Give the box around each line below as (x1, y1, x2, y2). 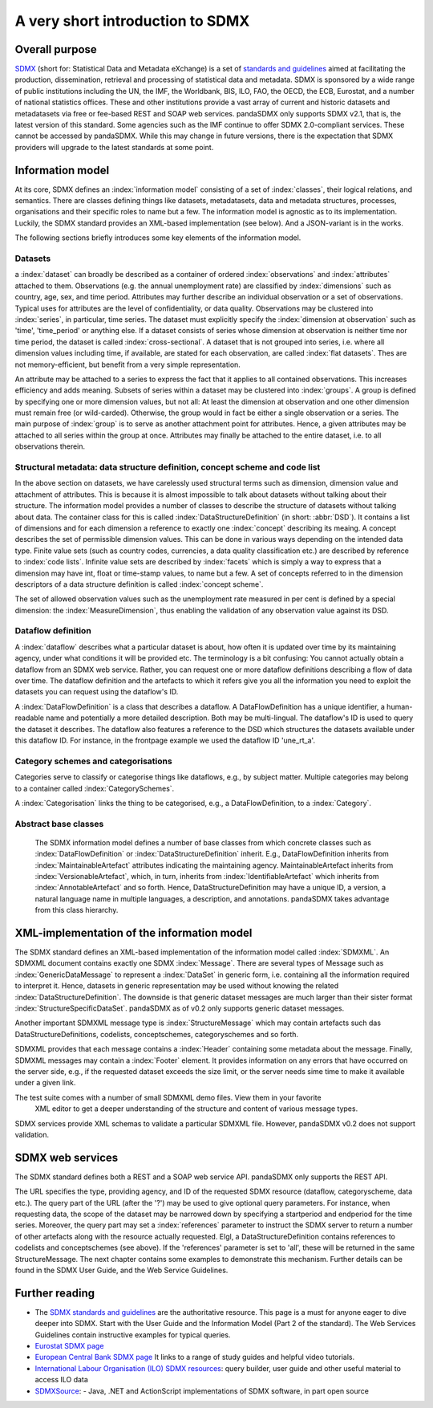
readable (14, 713, 44, 722)
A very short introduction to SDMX (14, 12, 250, 30)
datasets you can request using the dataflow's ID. (14, 687, 179, 697)
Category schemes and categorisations (14, 755, 172, 767)
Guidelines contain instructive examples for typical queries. (34, 1329, 231, 1340)
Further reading (14, 1286, 95, 1300)
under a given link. (14, 1078, 76, 1088)
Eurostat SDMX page (34, 1341, 104, 1351)
